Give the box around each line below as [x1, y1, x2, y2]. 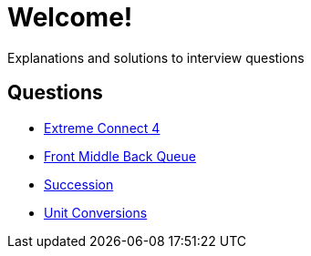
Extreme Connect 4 [44, 119, 161, 136]
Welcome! [7, 2, 133, 33]
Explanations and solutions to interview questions [7, 49, 305, 66]
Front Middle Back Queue [44, 148, 196, 164]
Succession [44, 176, 114, 192]
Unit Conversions [44, 204, 148, 220]
